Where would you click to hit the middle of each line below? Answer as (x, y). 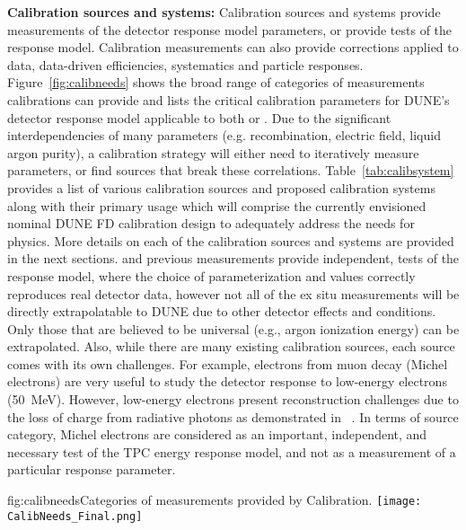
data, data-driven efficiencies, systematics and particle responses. (185, 64)
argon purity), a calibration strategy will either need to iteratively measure (213, 152)
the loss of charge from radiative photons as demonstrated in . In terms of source (233, 416)
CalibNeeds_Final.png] (75, 516)
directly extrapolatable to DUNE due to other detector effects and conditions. (222, 311)
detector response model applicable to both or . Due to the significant (199, 117)
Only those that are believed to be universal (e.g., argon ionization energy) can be (233, 328)
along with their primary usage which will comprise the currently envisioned (217, 205)
